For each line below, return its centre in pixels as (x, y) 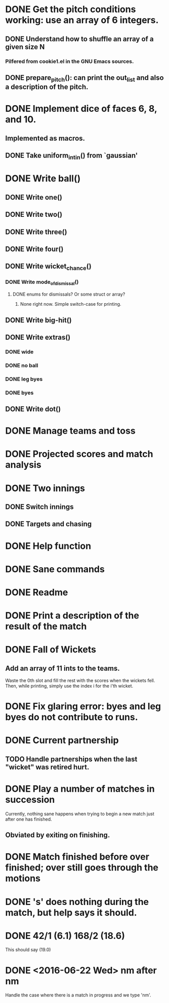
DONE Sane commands (55, 569)
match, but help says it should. (71, 912)
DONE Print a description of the (72, 616)
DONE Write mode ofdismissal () (42, 282)
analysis (23, 465)
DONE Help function (48, 546)
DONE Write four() (34, 249)
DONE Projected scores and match (79, 454)
